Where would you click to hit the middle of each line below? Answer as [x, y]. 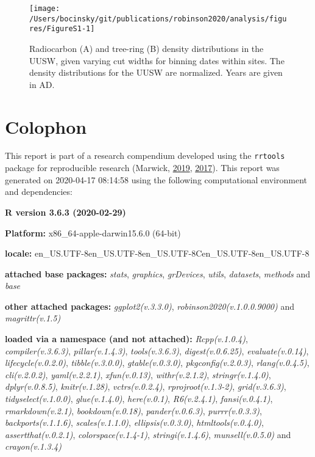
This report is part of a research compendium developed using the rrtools [145, 155]
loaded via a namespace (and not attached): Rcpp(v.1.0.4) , [126, 339]
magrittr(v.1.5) [33, 318]
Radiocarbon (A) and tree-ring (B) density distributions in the [147, 48]
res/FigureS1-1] [62, 29]
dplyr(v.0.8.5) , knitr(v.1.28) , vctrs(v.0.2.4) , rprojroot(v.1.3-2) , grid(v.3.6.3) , [146, 386]
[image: [45, 9]
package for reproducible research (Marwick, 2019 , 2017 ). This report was [142, 168]
